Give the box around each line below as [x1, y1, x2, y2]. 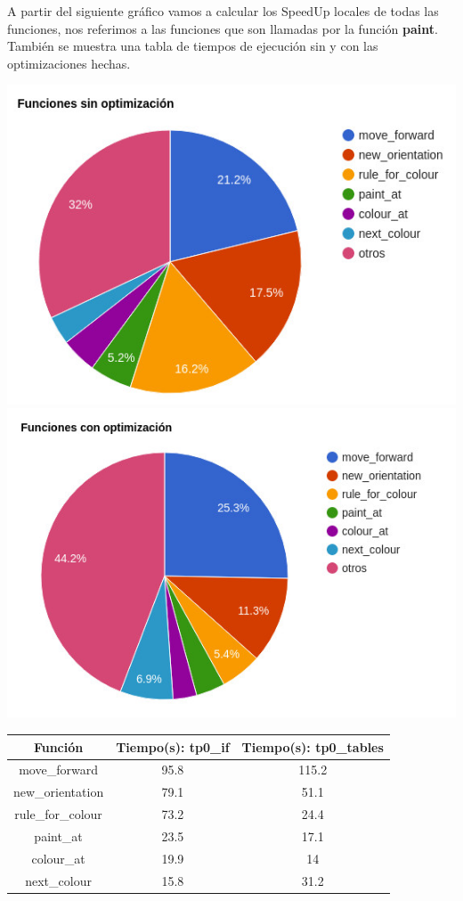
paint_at [34, 826, 83, 845]
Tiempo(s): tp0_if [116, 737, 230, 756]
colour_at [31, 848, 85, 867]
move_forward [19, 760, 98, 779]
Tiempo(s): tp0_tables [241, 737, 384, 756]
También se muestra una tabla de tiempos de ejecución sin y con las [7, 37, 378, 55]
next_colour [25, 871, 92, 889]
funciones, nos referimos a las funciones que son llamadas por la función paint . [7, 19, 438, 37]
